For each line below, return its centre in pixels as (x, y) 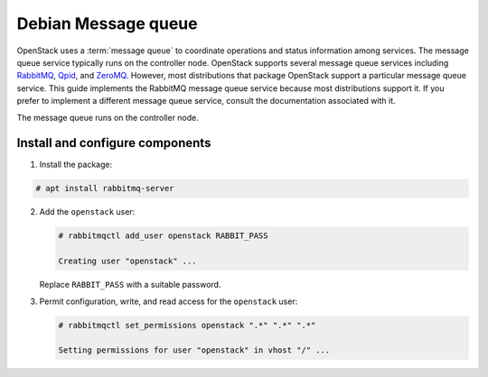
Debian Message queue (107, 23)
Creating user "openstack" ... (128, 261)
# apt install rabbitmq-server (105, 188)
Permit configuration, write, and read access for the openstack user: (169, 301)
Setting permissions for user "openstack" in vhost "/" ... (194, 350)
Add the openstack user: (87, 212)
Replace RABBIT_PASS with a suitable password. (130, 285)
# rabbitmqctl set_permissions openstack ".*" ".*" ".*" (187, 325)
